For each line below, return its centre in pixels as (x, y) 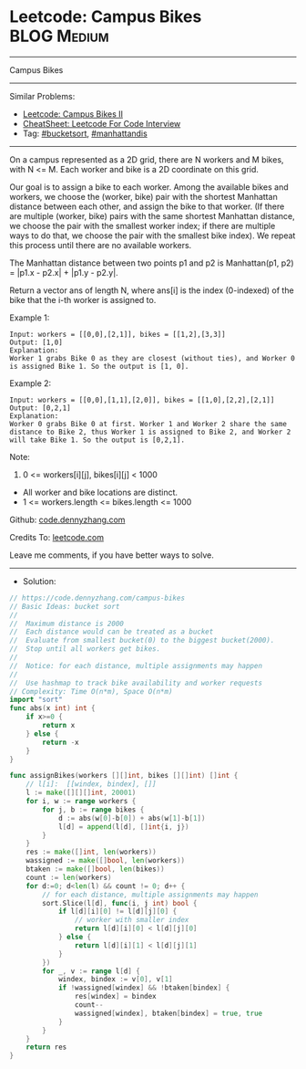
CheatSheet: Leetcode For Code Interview (102, 123)
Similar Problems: (42, 96)
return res (46, 1047)
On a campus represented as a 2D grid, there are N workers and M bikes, (147, 159)
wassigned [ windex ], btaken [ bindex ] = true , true (168, 1013)
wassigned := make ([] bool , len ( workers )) (105, 861)
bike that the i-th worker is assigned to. (83, 299)
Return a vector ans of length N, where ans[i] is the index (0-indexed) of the (152, 290)
